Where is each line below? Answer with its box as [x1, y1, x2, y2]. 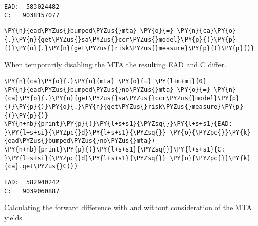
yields [4, 212, 22, 222]
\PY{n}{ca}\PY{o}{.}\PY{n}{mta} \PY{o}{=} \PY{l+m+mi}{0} [4, 77, 207, 85]
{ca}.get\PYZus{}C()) [4, 163, 78, 171]
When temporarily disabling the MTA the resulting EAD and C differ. [4, 59, 227, 70]
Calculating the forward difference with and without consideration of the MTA [4, 202, 252, 213]
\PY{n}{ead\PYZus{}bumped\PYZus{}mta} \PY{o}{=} [4, 27, 174, 35]
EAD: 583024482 [4, 3, 60, 10]
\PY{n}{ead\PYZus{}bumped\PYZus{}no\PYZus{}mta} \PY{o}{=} [4, 86, 210, 93]
